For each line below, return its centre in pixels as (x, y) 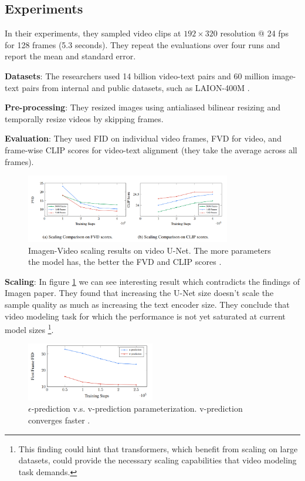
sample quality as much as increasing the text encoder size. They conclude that (147, 305)
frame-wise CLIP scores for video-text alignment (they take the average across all (151, 149)
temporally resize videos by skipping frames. (84, 118)
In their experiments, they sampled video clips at (93, 33)
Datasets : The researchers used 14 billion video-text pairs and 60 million (137, 75)
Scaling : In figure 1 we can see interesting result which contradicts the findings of (152, 281)
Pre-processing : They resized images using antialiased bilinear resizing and (143, 107)
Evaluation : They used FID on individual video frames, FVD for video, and (143, 138)
